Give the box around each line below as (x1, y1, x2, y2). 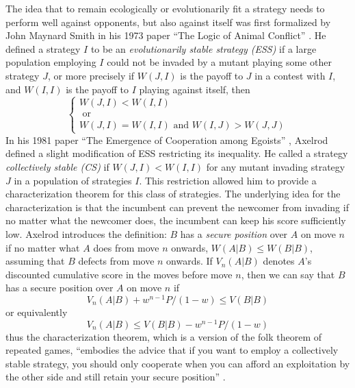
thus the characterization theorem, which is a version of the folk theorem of (5, 329, 322, 343)
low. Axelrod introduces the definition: (5, 226, 167, 241)
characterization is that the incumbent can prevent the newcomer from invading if (5, 199, 349, 214)
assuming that (5, 254, 65, 268)
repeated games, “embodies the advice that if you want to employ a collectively (5, 343, 339, 357)
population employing (5, 55, 96, 69)
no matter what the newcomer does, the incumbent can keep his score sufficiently (5, 213, 346, 228)
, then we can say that (241, 267, 335, 281)
